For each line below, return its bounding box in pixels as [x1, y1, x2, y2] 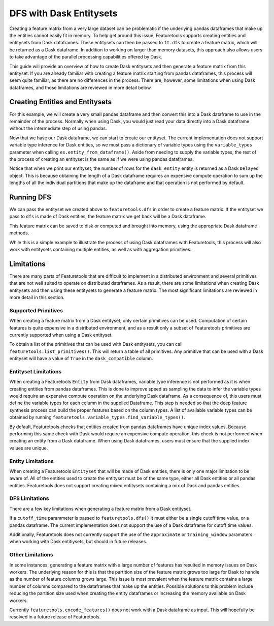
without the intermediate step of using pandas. [9, 125, 107, 132]
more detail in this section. [9, 294, 65, 301]
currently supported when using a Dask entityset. [9, 332, 113, 338]
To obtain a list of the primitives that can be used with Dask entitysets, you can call [9, 341, 183, 347]
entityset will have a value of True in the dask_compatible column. [9, 355, 153, 362]
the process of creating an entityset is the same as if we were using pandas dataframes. [9, 156, 194, 162]
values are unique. [9, 445, 48, 451]
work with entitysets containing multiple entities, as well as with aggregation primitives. [9, 246, 192, 252]
